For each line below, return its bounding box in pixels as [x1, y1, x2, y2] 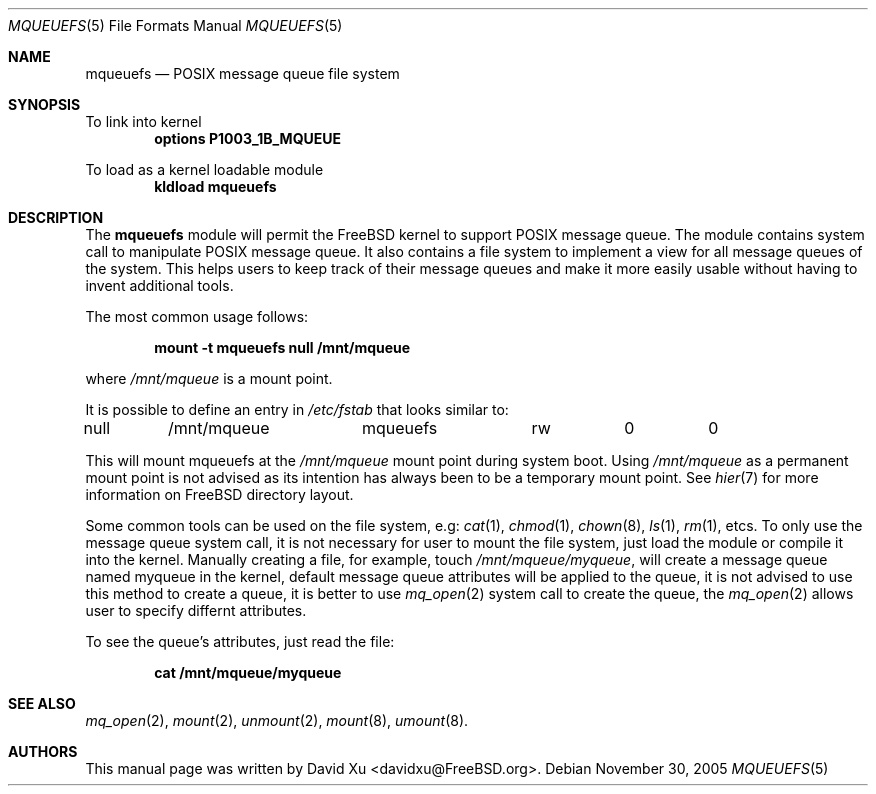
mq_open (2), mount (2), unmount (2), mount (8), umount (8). [85, 712, 469, 729]
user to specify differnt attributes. [85, 602, 307, 619]
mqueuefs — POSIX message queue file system [85, 65, 400, 82]
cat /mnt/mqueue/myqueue [154, 664, 342, 681]
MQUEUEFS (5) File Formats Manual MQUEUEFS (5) [8, 17, 343, 34]
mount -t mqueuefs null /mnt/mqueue [154, 339, 411, 356]
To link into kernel [85, 113, 202, 130]
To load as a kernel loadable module [85, 161, 324, 178]
